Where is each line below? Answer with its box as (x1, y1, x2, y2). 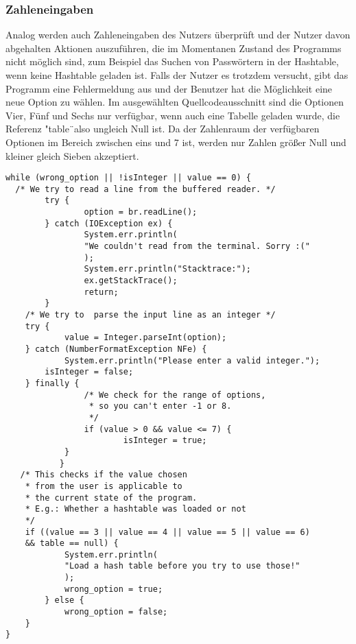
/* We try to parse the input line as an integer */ (25, 310, 276, 320)
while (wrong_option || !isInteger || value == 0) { (5, 173, 251, 183)
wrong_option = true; (64, 584, 163, 594)
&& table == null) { (25, 538, 119, 549)
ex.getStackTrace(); (84, 276, 178, 286)
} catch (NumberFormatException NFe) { (25, 344, 207, 354)
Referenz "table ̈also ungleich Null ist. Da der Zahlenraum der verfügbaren (5, 121, 320, 136)
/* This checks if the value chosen (20, 470, 187, 480)
